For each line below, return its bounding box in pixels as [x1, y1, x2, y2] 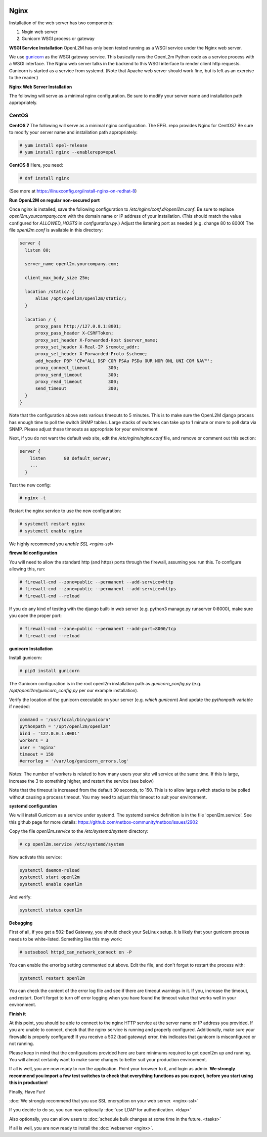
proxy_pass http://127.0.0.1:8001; [35, 323, 122, 329]
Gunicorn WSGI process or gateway [21, 36, 95, 42]
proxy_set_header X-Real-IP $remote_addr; [35, 344, 140, 350]
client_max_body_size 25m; [25, 275, 90, 281]
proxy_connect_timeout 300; [35, 365, 119, 371]
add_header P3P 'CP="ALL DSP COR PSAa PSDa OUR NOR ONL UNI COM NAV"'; [35, 358, 213, 364]
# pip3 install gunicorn [19, 668, 80, 673]
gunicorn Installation [9, 646, 53, 652]
